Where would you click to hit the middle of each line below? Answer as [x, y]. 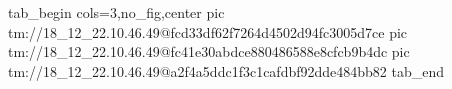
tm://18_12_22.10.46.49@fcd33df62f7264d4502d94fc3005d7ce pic [208, 31]
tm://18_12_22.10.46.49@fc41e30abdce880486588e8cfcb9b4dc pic [209, 51]
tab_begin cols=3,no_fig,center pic [116, 12]
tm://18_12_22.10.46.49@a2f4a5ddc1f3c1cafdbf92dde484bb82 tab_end [226, 70]
